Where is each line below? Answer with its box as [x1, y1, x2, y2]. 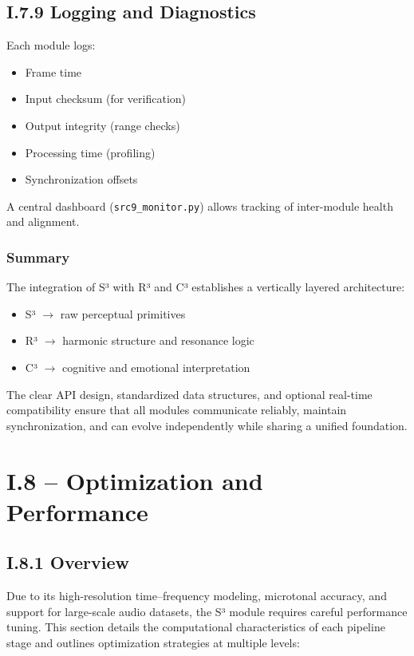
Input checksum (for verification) [25, 90, 187, 107]
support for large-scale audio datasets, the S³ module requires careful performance [6, 603, 408, 619]
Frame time [25, 63, 82, 80]
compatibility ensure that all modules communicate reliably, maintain [6, 401, 347, 418]
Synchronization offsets [25, 171, 138, 188]
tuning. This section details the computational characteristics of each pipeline [6, 618, 385, 635]
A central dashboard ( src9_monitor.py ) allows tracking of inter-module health [6, 197, 393, 214]
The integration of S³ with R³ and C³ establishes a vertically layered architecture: [6, 279, 405, 295]
